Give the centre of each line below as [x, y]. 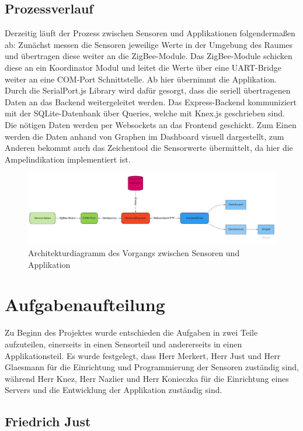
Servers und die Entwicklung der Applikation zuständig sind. [114, 390]
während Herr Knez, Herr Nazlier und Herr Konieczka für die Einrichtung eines [147, 378]
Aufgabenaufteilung [85, 304]
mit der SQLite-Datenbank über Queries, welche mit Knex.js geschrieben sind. [145, 113]
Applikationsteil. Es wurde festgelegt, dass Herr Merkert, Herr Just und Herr [143, 355]
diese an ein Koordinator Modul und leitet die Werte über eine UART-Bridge [143, 67]
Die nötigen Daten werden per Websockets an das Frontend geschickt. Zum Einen [151, 124]
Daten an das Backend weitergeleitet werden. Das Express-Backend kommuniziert [151, 101]
